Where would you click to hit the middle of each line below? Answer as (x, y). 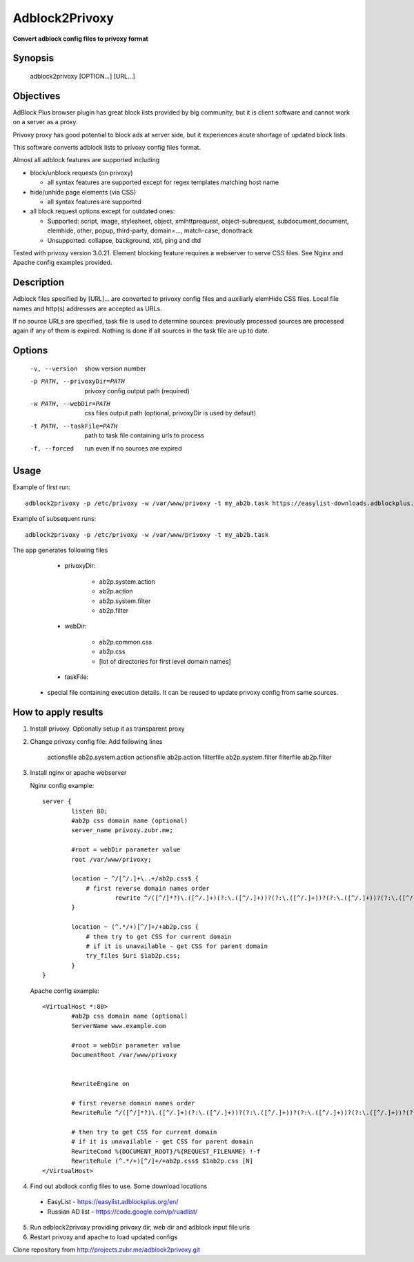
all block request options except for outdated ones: (102, 211)
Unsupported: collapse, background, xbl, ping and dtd (124, 240)
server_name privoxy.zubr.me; (122, 830)
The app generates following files (60, 550)
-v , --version (54, 368)
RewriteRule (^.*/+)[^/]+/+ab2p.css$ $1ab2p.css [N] (162, 1161)
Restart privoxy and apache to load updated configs (104, 1237)
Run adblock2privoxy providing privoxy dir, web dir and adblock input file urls (140, 1228)
